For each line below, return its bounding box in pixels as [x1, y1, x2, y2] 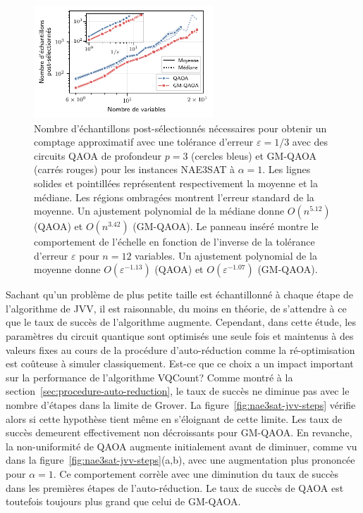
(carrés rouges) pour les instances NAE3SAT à [34, 162, 235, 177]
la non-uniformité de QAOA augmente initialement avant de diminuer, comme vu [6, 438, 357, 453]
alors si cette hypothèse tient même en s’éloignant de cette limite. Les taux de [6, 411, 343, 426]
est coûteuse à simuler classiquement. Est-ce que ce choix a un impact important [6, 356, 354, 371]
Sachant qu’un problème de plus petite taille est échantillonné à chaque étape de [6, 287, 353, 302]
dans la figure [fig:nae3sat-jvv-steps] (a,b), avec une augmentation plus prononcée [6, 452, 355, 467]
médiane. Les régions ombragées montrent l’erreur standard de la [34, 189, 314, 204]
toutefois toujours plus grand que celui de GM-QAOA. [6, 494, 241, 509]
